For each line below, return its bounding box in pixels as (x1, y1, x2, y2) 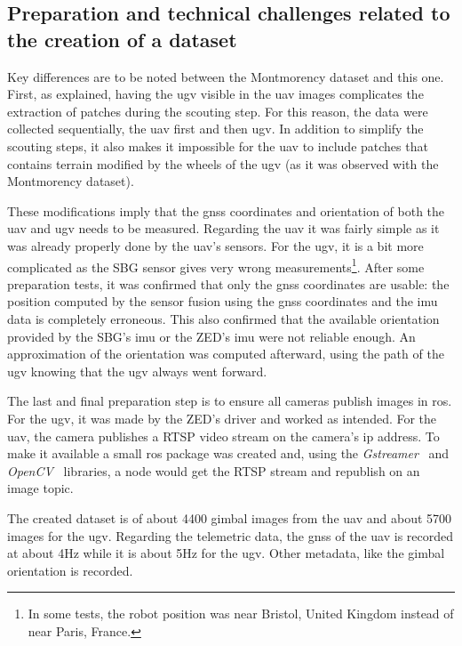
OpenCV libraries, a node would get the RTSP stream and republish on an (7, 461, 420, 480)
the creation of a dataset (7, 25, 237, 52)
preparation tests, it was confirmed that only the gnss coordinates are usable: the (7, 274, 450, 293)
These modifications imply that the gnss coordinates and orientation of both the (7, 201, 445, 220)
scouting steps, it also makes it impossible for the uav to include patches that (7, 136, 428, 155)
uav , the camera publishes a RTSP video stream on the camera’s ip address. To (7, 426, 440, 445)
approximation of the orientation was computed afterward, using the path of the (7, 344, 444, 363)
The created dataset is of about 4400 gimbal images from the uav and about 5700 (7, 508, 452, 527)
